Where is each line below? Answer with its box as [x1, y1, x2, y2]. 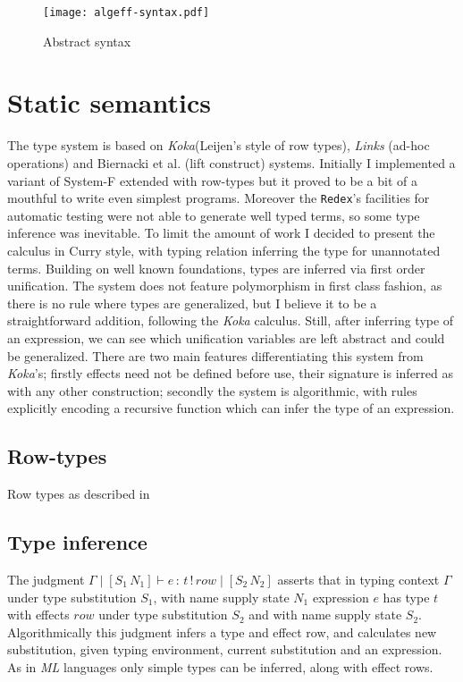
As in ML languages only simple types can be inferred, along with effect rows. [7, 657, 434, 676]
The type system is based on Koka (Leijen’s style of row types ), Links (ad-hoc [7, 136, 430, 155]
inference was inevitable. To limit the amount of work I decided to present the [7, 223, 435, 242]
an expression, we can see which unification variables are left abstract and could [7, 328, 445, 347]
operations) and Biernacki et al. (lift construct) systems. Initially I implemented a [7, 153, 456, 172]
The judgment [7, 569, 85, 588]
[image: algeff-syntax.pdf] [43, 6, 210, 19]
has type [383, 587, 430, 606]
